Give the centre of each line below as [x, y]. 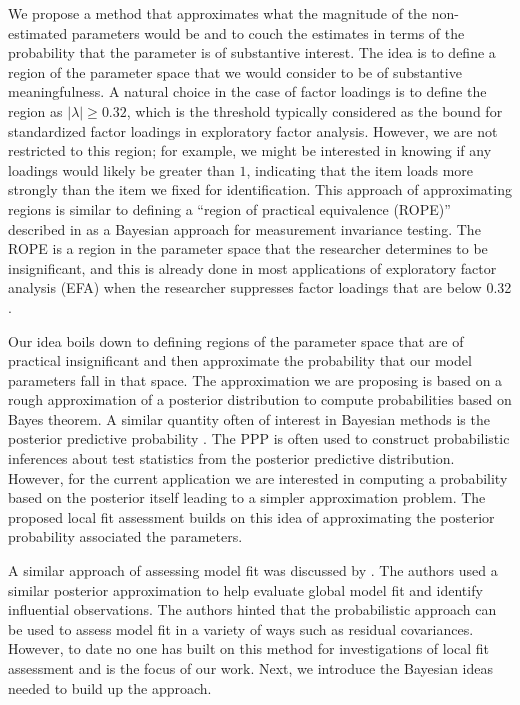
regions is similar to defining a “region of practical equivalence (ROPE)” [229, 208]
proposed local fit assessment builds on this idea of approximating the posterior [251, 516]
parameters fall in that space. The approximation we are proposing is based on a [255, 379]
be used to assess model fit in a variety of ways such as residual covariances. [241, 628]
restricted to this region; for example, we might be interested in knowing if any [250, 150]
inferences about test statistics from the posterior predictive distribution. [231, 458]
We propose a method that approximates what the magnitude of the [218, 13]
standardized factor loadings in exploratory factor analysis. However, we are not [253, 130]
